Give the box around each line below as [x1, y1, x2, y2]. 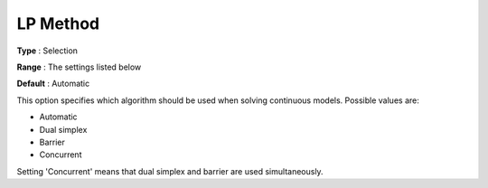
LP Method [16, 14, 99, 33]
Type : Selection [16, 45, 79, 56]
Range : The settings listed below [16, 61, 142, 72]
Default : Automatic [16, 78, 90, 89]
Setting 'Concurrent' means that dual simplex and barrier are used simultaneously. [16, 165, 324, 176]
